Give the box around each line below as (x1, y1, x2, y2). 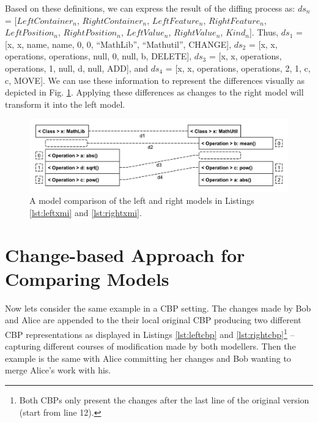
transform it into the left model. (5, 97, 125, 110)
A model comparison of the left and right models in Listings (29, 194, 254, 207)
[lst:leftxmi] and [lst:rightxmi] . (29, 206, 142, 219)
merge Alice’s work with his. (5, 364, 111, 376)
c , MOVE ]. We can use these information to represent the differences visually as (5, 73, 305, 86)
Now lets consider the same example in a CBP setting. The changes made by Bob (5, 301, 311, 314)
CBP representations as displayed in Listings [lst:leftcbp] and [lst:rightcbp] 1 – (5, 326, 295, 340)
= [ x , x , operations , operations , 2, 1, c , (165, 61, 311, 74)
